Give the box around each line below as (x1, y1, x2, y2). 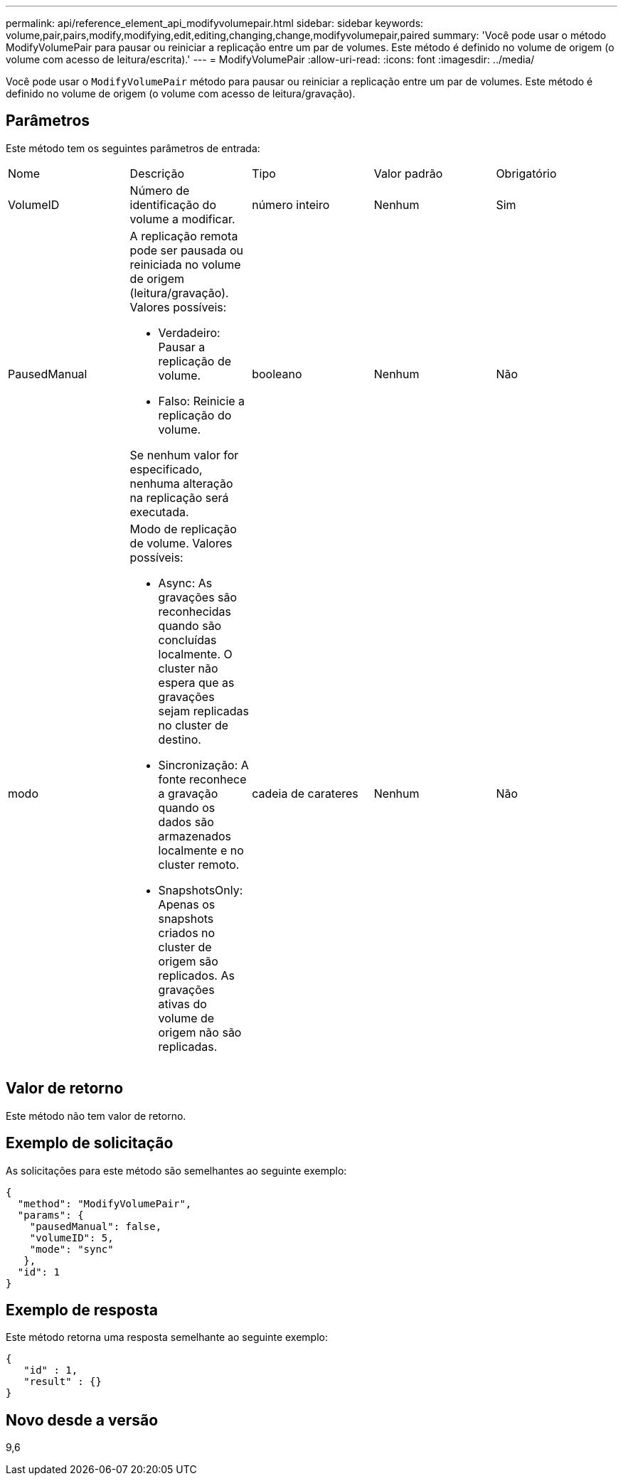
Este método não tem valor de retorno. (6, 1109, 186, 1122)
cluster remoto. (158, 857, 240, 872)
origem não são (158, 1025, 242, 1039)
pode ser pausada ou (129, 242, 244, 257)
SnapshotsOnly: (158, 882, 243, 897)
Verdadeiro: (158, 325, 220, 340)
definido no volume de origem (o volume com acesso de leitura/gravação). (6, 87, 356, 100)
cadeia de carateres (252, 786, 358, 801)
